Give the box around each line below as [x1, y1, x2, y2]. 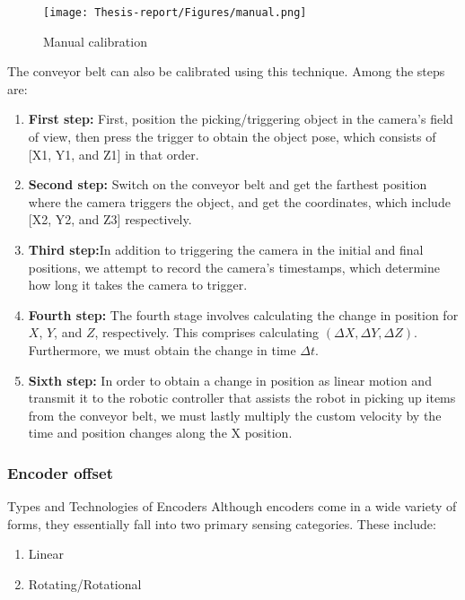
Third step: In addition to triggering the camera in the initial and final [28, 240, 424, 258]
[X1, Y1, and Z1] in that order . [28, 144, 199, 163]
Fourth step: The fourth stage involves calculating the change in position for [28, 305, 459, 324]
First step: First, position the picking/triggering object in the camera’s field [28, 109, 453, 128]
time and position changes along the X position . [28, 423, 293, 442]
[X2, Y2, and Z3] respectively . [28, 210, 192, 229]
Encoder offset [7, 461, 113, 483]
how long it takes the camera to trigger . [28, 275, 248, 294]
